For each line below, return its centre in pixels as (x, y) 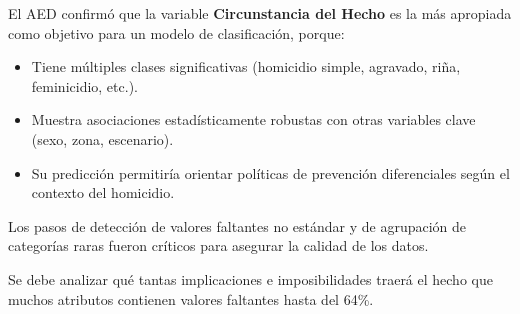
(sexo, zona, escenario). (102, 138)
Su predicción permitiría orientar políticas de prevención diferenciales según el (270, 172)
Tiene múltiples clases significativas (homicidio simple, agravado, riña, (246, 66)
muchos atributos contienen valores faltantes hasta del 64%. (191, 298)
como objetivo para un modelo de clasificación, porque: (176, 32)
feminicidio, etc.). (84, 85)
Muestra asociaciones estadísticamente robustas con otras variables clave (253, 119)
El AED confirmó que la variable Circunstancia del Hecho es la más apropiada (260, 13)
